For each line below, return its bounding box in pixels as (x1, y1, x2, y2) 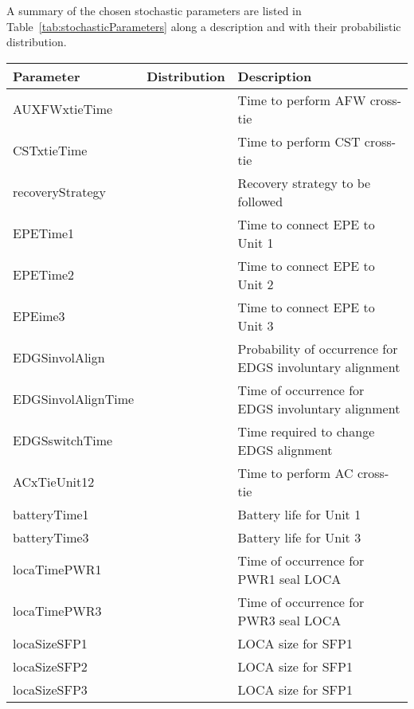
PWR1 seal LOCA (237, 569, 342, 588)
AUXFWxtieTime (13, 100, 113, 119)
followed (237, 191, 283, 210)
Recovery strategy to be (237, 173, 371, 192)
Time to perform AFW (237, 90, 366, 109)
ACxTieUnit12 (13, 472, 95, 492)
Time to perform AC (237, 463, 353, 482)
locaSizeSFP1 (13, 633, 88, 652)
